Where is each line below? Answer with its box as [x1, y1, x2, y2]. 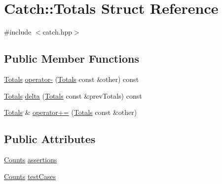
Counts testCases [4, 171, 56, 181]
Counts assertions [4, 154, 57, 164]
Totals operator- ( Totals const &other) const [4, 74, 139, 84]
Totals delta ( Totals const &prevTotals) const [4, 90, 142, 101]
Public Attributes [4, 131, 96, 147]
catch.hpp [42, 27, 73, 37]
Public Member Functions [4, 51, 139, 66]
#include [4, 27, 32, 37]
